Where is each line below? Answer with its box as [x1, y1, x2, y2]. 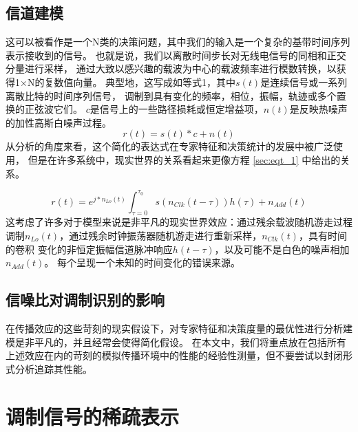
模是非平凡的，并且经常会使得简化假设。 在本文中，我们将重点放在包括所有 [6, 334, 346, 349]
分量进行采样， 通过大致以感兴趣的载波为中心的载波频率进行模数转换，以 [6, 61, 337, 76]
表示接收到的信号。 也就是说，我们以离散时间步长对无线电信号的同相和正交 [6, 47, 346, 62]
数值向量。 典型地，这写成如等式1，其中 [54, 74, 236, 89]
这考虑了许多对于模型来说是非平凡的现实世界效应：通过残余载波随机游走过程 [6, 215, 352, 229]
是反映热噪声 [289, 102, 348, 116]
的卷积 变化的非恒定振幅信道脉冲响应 [6, 241, 173, 256]
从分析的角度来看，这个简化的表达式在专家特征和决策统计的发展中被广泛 [6, 139, 333, 153]
